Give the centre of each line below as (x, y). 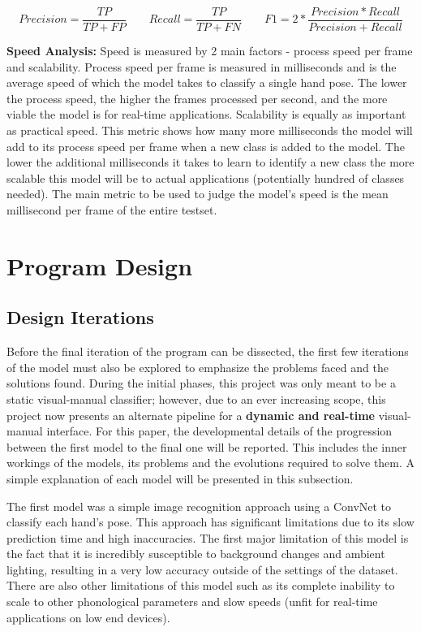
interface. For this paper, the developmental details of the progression (219, 431)
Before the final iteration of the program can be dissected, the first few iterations (208, 351)
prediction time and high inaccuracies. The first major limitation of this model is (208, 537)
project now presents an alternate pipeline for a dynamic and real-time (191, 415)
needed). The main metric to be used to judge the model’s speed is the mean (198, 194)
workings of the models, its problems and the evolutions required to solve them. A (211, 463)
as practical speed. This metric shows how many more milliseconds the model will (210, 130)
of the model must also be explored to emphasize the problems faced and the (198, 367)
